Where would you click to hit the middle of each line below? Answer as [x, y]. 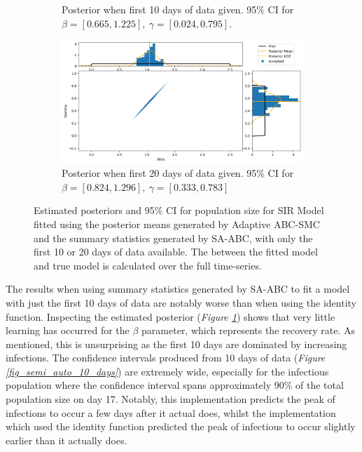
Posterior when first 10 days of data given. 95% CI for [178, 9]
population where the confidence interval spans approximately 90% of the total [175, 385]
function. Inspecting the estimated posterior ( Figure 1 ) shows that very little [170, 316]
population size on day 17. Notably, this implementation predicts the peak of [170, 399]
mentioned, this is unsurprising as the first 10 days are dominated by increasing [176, 344]
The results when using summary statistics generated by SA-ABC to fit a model [178, 289]
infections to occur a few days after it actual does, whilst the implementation [171, 412]
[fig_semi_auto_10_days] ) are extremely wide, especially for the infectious [167, 371]
